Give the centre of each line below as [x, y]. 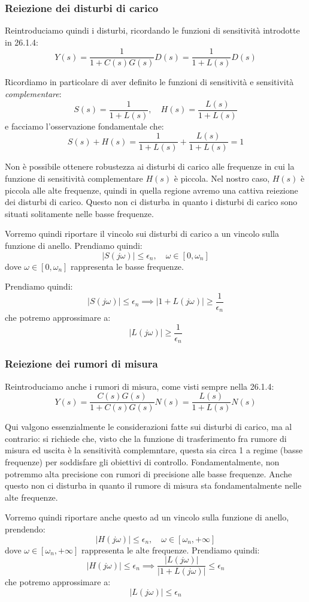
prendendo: [25, 529]
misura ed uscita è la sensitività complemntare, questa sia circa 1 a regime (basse [154, 450]
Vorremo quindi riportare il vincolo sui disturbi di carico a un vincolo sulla [142, 234]
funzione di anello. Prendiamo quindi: [74, 245]
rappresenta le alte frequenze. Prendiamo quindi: [170, 550]
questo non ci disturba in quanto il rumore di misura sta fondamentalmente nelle [153, 485]
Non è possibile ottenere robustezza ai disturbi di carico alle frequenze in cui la [150, 166]
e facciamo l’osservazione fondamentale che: [84, 126]
